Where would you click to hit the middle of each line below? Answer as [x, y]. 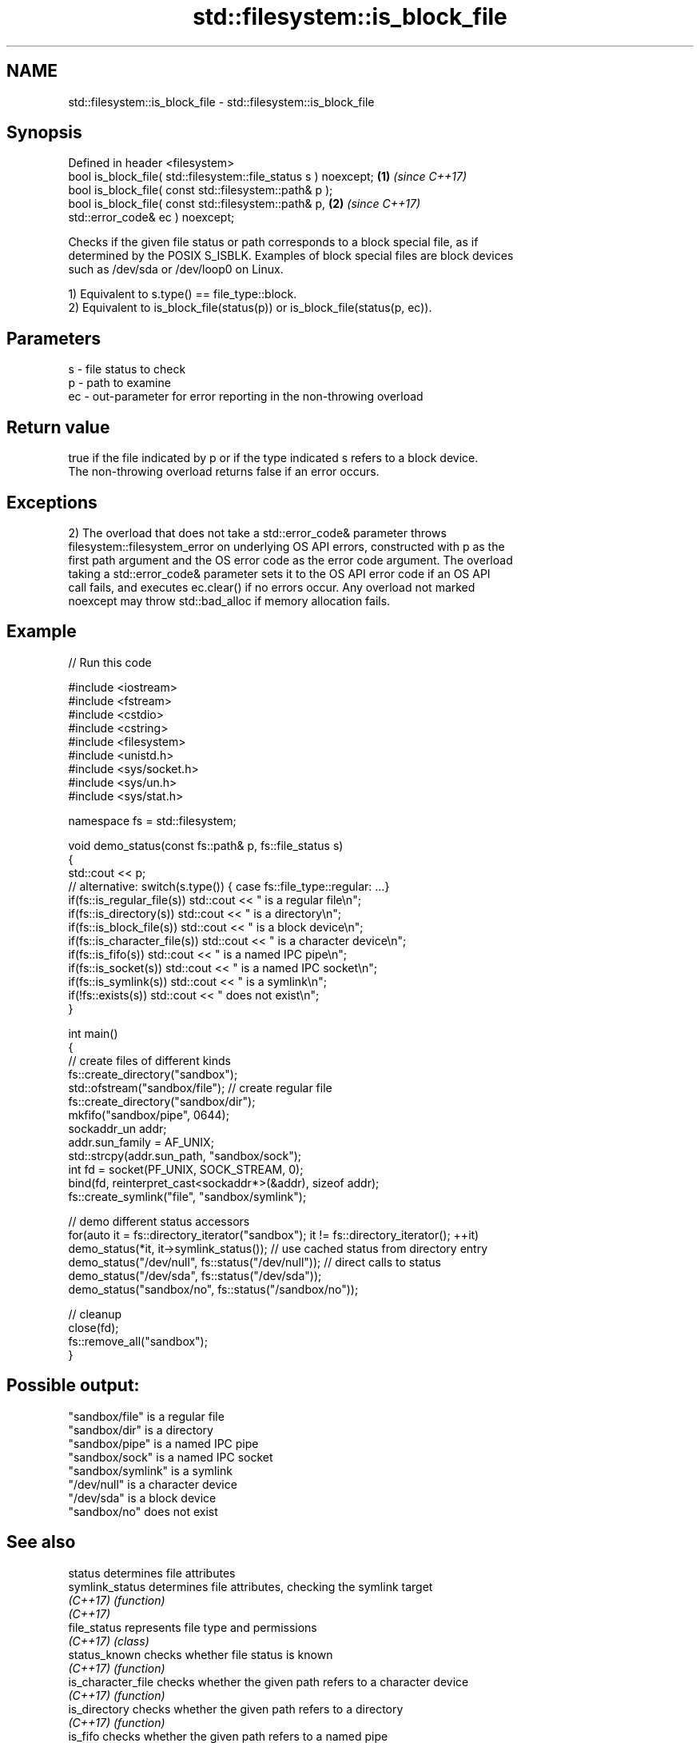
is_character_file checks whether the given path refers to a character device [268, 1681]
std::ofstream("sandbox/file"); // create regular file [200, 1087]
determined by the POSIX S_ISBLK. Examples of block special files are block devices [291, 256]
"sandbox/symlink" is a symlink [150, 1470]
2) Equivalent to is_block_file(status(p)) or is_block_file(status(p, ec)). [250, 308]
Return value [58, 427]
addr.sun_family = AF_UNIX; [141, 1142]
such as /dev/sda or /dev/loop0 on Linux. [176, 269]
